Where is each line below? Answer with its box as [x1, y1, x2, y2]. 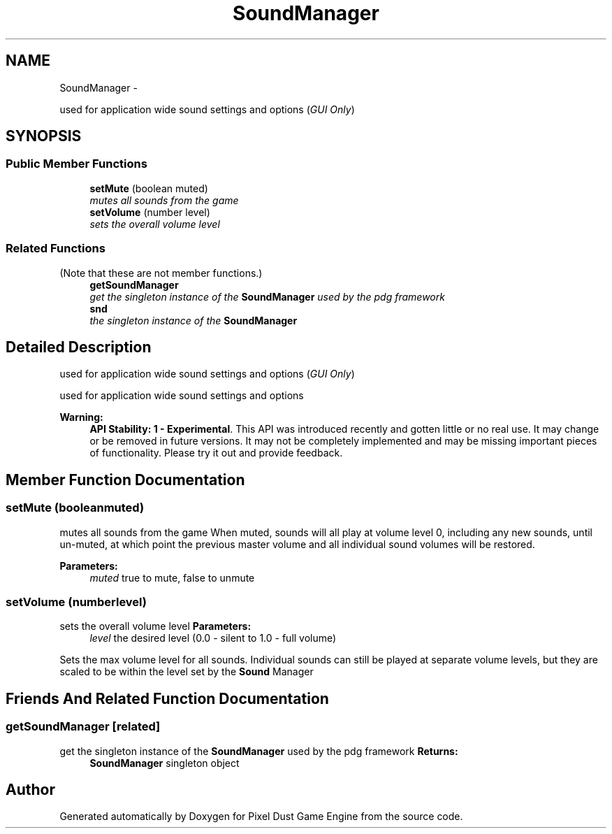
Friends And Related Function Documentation [6, 689, 329, 707]
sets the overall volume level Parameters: [59, 620, 252, 633]
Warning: [59, 411, 103, 424]
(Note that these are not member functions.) [59, 266, 263, 279]
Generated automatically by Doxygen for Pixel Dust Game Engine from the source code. [59, 810, 463, 823]
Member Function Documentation [6, 470, 245, 489]
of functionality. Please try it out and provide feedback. [89, 447, 343, 459]
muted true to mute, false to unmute [89, 571, 255, 584]
